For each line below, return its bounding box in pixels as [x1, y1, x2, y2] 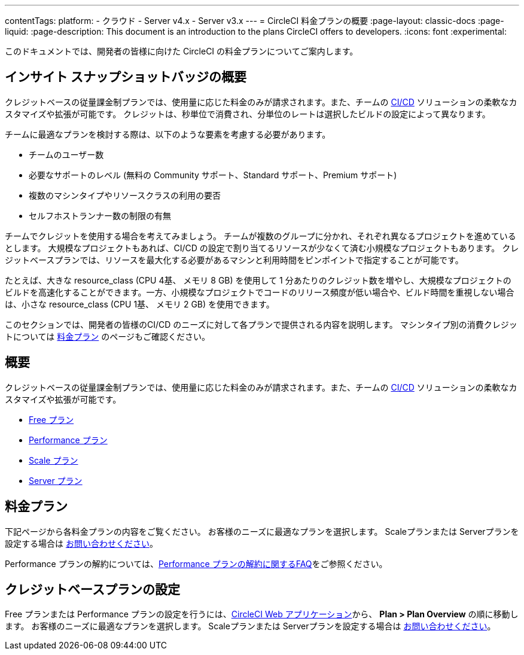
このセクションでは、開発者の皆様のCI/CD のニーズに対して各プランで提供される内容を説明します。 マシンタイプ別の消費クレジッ [5, 319, 517, 330]
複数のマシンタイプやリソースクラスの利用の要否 [29, 190, 221, 200]
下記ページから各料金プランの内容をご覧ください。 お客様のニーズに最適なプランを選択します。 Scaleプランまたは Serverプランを [5, 526, 519, 537]
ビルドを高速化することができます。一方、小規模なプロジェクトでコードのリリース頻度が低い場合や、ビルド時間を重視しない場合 [5, 287, 514, 297]
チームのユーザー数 [29, 149, 104, 160]
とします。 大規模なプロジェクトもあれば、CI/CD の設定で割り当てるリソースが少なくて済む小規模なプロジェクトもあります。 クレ [5, 242, 519, 253]
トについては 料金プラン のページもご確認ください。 [5, 331, 210, 342]
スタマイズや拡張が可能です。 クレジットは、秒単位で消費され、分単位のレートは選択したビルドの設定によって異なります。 [5, 108, 491, 119]
